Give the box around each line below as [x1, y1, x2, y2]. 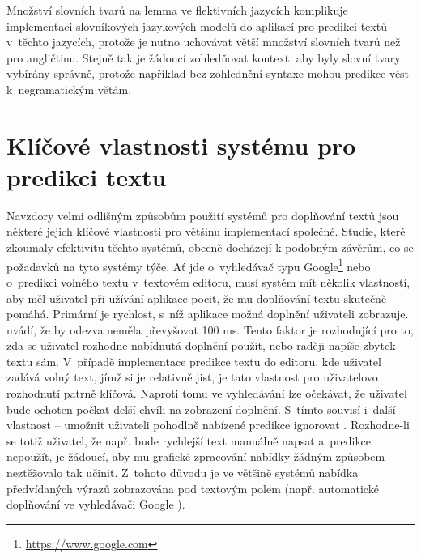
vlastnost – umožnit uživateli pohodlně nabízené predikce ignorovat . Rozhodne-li [6, 416, 410, 433]
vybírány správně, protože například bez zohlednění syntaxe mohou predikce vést [6, 65, 410, 82]
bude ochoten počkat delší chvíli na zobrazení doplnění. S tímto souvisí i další [6, 400, 396, 417]
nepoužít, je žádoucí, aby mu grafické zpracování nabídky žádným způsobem [6, 448, 385, 465]
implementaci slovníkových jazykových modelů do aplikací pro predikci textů [6, 17, 387, 34]
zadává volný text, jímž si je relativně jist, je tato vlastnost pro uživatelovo [6, 368, 378, 385]
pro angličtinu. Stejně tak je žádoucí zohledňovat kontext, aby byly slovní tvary [6, 49, 401, 66]
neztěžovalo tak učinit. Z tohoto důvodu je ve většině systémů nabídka [6, 464, 359, 481]
